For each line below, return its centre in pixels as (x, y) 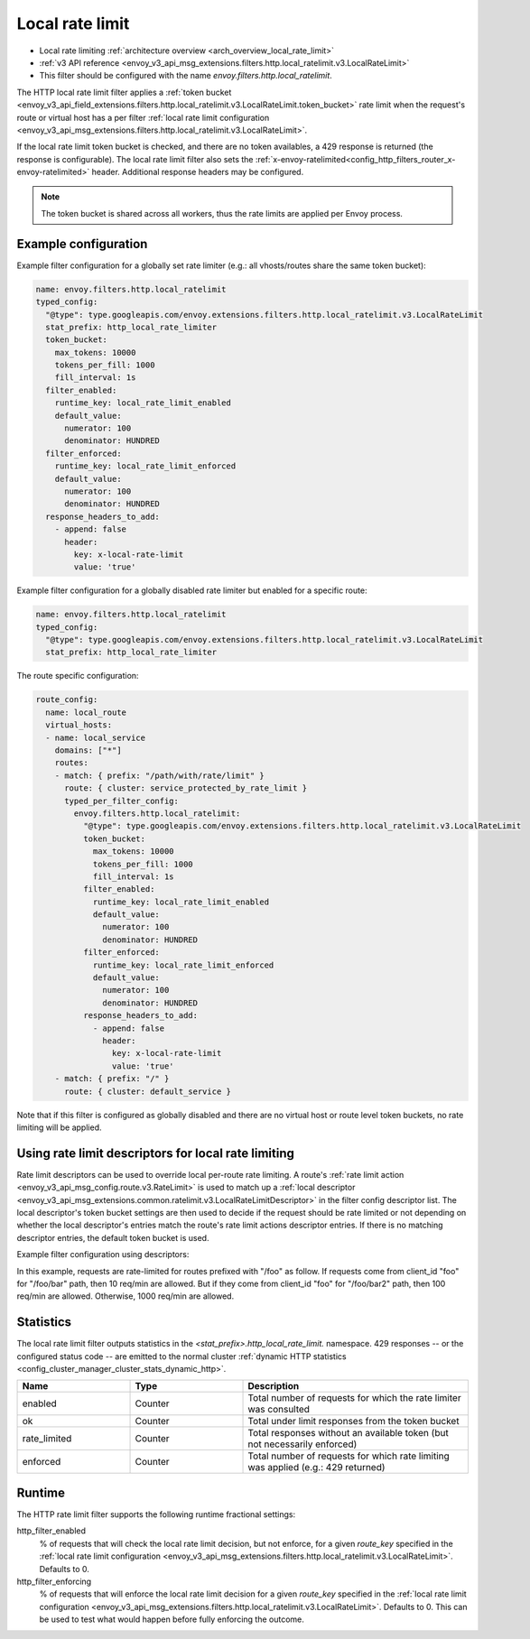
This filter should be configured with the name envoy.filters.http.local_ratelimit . (186, 76)
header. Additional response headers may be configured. (198, 172)
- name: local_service (96, 737)
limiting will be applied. (59, 1127)
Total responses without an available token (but (348, 1433)
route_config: (67, 700)
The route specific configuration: (78, 676)
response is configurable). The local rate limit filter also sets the (135, 159)
